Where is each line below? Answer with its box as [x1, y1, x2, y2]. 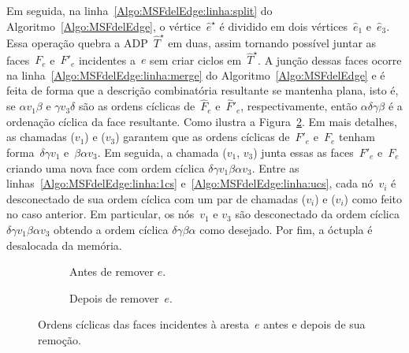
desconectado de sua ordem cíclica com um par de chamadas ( [6, 190, 307, 206]
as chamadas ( [6, 128, 75, 145]
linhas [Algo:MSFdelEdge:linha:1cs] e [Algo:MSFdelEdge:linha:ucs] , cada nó [6, 175, 374, 191]
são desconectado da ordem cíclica [235, 206, 400, 222]
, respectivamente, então [240, 98, 358, 114]
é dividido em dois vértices [219, 17, 348, 34]
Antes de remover [69, 263, 154, 280]
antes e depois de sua [263, 316, 366, 333]
